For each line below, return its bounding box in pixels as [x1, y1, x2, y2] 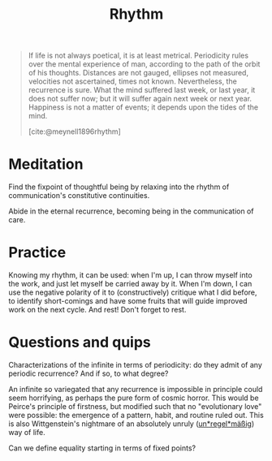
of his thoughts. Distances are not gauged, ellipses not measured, [28, 68, 249, 78]
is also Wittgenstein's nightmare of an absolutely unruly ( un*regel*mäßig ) [8, 419, 255, 429]
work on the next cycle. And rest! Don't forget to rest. [8, 305, 187, 315]
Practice [8, 243, 67, 262]
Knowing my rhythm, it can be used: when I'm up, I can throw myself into [8, 270, 253, 280]
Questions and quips [8, 334, 152, 351]
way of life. [8, 428, 46, 437]
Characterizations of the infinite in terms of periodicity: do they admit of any [8, 360, 262, 369]
